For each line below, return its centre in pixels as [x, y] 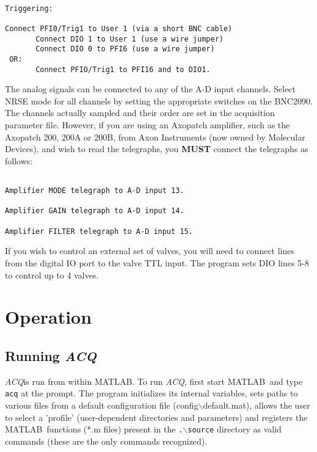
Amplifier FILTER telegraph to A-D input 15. [99, 231]
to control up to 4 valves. [52, 275]
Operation [49, 317]
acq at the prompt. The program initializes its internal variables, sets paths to [151, 393]
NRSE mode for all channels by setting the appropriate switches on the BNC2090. [159, 100]
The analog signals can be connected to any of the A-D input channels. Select [151, 89]
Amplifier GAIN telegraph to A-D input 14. [95, 211]
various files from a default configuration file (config [102, 405]
